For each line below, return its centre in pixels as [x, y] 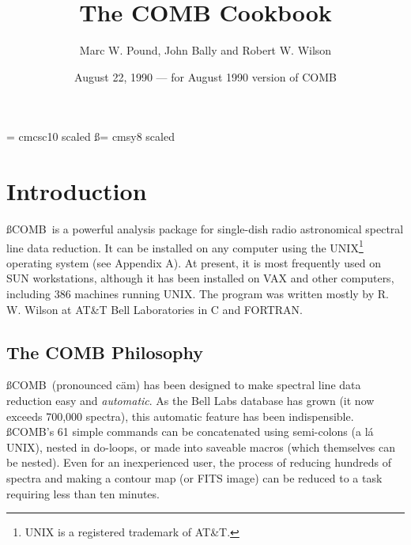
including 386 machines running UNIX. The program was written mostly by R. [198, 294]
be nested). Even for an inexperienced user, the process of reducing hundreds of [199, 462]
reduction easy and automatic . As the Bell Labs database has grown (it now [190, 401]
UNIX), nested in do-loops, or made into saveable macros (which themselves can [201, 447]
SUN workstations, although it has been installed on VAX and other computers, [200, 278]
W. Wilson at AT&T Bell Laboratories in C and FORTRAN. [155, 309]
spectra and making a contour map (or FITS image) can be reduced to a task [194, 478]
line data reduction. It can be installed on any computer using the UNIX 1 [185, 246]
